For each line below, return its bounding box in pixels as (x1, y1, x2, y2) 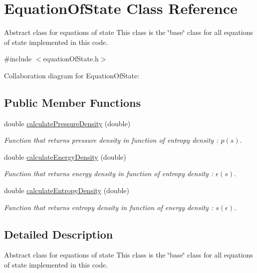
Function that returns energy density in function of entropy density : (4, 168, 214, 179)
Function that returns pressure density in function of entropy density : (4, 135, 219, 145)
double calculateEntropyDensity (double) (4, 185, 129, 196)
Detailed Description (4, 226, 113, 242)
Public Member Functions (4, 94, 141, 110)
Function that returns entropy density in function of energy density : (4, 202, 214, 212)
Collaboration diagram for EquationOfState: (4, 70, 140, 80)
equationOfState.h (43, 53, 99, 64)
